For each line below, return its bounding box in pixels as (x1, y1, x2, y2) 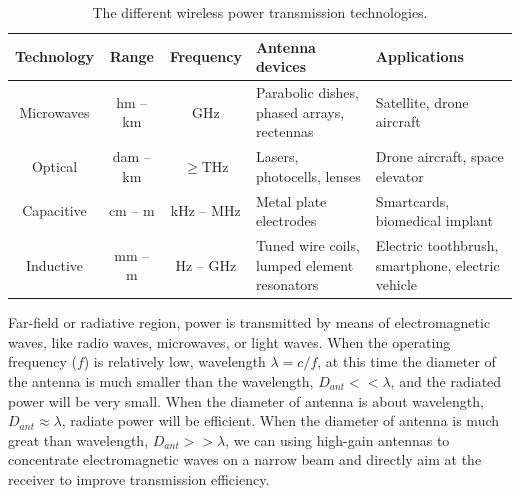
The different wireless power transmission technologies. (92, 2, 428, 22)
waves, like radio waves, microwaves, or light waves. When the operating (8, 331, 451, 352)
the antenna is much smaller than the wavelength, (8, 371, 314, 391)
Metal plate (255, 190, 327, 211)
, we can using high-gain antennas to (225, 429, 450, 450)
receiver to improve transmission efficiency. (8, 468, 270, 489)
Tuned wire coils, (255, 234, 360, 255)
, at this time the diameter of (317, 351, 496, 372)
